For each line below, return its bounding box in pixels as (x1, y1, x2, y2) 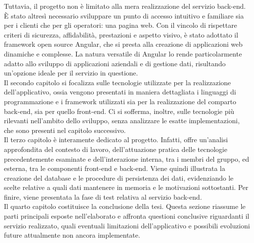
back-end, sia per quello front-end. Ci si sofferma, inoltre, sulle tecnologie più (4, 106, 234, 116)
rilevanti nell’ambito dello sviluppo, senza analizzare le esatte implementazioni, (4, 115, 240, 126)
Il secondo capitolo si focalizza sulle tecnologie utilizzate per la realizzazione (4, 77, 231, 87)
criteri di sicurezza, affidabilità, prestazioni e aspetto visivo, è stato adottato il (4, 29, 238, 39)
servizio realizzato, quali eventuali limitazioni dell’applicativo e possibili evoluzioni (4, 220, 250, 230)
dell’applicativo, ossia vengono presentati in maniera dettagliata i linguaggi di (4, 87, 236, 97)
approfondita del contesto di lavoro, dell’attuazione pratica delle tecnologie (4, 144, 228, 154)
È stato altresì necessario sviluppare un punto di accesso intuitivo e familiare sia (4, 10, 244, 20)
